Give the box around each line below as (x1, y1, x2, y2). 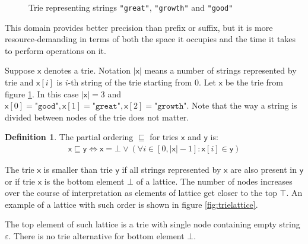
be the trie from (225, 76, 283, 88)
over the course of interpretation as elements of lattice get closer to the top (5, 186, 277, 199)
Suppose (5, 64, 35, 77)
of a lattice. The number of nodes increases (136, 175, 293, 187)
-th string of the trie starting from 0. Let (68, 76, 216, 88)
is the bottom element (44, 175, 125, 187)
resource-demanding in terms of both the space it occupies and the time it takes (5, 33, 296, 45)
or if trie (5, 175, 36, 187)
